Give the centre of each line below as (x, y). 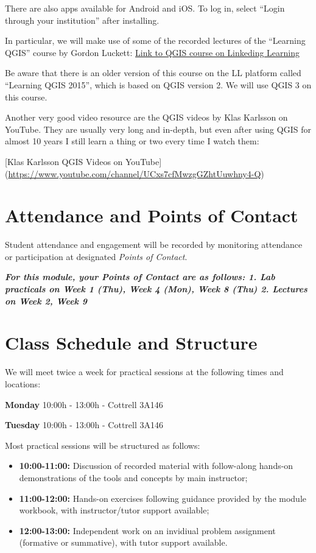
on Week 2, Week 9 (46, 301)
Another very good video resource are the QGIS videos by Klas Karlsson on (146, 117)
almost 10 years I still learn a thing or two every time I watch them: (132, 141)
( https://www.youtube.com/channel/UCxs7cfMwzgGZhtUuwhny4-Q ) (135, 173)
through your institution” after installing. (82, 20)
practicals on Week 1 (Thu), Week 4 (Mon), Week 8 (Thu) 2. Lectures (156, 289)
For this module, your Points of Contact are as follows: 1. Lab (140, 277)
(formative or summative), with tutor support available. (123, 542)
